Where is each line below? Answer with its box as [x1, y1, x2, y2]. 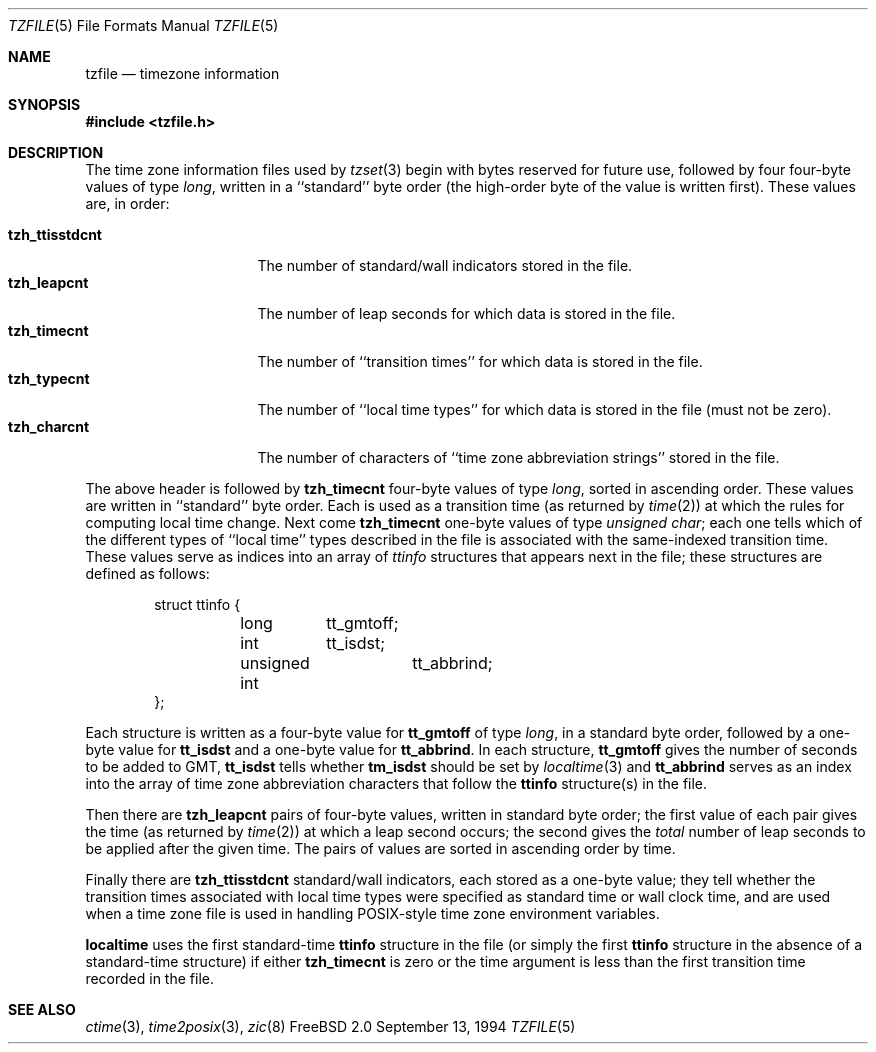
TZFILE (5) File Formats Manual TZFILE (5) [8, 17, 279, 34]
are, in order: [85, 195, 170, 212]
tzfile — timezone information [85, 65, 280, 82]
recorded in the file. [85, 970, 214, 987]
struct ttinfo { [154, 596, 241, 613]
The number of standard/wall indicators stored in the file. [257, 257, 633, 274]
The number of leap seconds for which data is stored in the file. [257, 305, 676, 322]
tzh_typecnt [8, 370, 90, 387]
